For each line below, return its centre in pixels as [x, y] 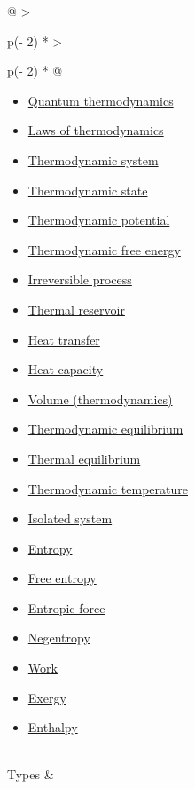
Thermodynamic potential [99, 220]
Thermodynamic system [93, 159]
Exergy [47, 697]
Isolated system [70, 518]
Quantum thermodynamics [101, 100]
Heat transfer [64, 339]
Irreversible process [80, 279]
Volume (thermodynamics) [100, 398]
